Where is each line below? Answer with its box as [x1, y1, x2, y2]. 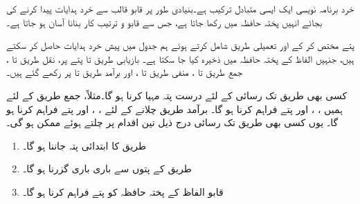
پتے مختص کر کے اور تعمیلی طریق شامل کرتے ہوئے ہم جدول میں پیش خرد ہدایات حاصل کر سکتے [6, 38, 354, 52]
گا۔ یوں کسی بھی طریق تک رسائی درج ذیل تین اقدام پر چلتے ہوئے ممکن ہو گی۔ [6, 115, 339, 130]
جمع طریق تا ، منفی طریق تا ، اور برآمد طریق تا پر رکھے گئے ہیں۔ [6, 65, 243, 79]
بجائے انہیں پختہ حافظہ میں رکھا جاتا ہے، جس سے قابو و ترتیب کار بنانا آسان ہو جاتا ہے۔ [6, 14, 323, 29]
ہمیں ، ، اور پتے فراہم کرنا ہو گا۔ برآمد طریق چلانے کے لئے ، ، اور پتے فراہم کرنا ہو [6, 101, 343, 116]
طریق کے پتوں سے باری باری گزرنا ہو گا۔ [22, 161, 192, 176]
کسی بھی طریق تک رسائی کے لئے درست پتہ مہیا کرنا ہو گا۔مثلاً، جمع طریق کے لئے [6, 88, 348, 102]
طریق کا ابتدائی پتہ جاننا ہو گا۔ [22, 138, 147, 152]
